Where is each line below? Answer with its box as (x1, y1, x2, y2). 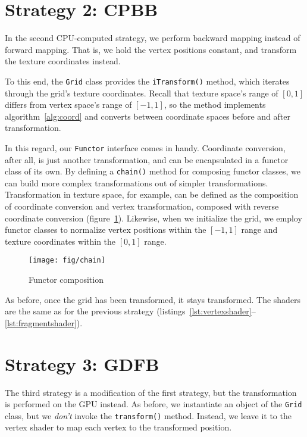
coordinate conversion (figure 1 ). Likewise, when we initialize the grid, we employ (5, 211, 302, 224)
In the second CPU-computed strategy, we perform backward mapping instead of (5, 32, 300, 44)
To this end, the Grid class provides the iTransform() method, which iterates (5, 74, 290, 87)
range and (241, 223, 278, 236)
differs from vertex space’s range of (5, 98, 132, 111)
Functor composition (29, 273, 104, 286)
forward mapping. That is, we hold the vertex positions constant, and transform (5, 43, 297, 55)
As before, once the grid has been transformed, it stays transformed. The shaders (5, 293, 301, 305)
